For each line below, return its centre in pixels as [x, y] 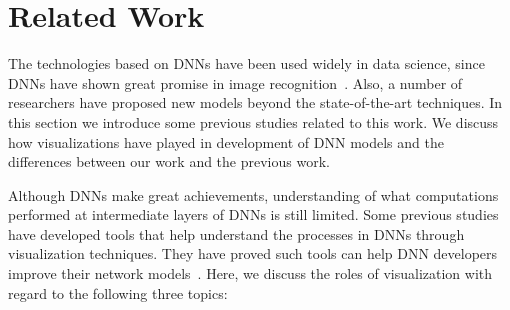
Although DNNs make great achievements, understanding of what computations [253, 194]
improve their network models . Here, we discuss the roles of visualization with [250, 273]
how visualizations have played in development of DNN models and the [226, 141]
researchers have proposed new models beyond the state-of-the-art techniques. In [255, 102]
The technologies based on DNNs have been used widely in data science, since [246, 63]
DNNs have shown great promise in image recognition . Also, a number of [235, 82]
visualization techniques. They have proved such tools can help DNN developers [253, 253]
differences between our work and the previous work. [169, 161]
